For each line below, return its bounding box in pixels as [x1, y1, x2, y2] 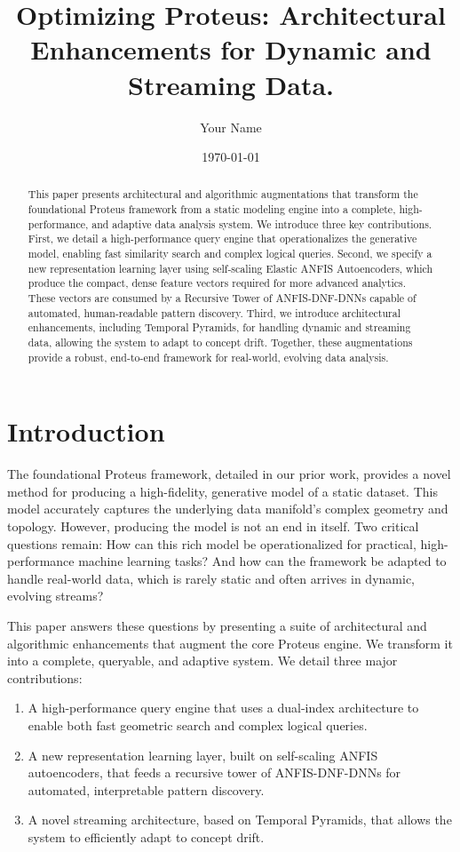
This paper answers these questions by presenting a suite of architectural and [7, 617, 427, 635]
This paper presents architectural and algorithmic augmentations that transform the [28, 187, 418, 202]
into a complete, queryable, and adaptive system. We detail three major [7, 651, 398, 670]
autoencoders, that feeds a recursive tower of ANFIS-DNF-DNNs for [28, 763, 401, 782]
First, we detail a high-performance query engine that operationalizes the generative [28, 231, 417, 246]
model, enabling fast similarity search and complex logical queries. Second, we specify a [28, 246, 432, 261]
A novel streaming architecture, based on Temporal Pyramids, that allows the [28, 810, 452, 829]
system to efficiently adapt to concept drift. [28, 827, 265, 846]
